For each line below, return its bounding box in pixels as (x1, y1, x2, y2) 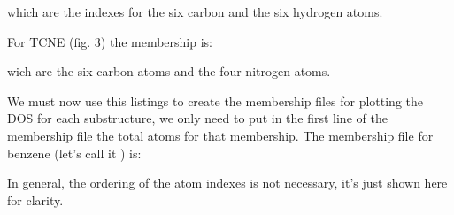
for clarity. (7, 190, 64, 209)
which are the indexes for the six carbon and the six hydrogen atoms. (7, 3, 383, 20)
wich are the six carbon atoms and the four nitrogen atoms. (7, 62, 331, 81)
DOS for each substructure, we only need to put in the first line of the (7, 109, 388, 127)
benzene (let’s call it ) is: (7, 143, 142, 162)
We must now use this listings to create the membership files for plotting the (7, 91, 424, 110)
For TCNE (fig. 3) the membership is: (7, 32, 213, 50)
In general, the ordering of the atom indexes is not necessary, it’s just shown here (7, 173, 448, 192)
